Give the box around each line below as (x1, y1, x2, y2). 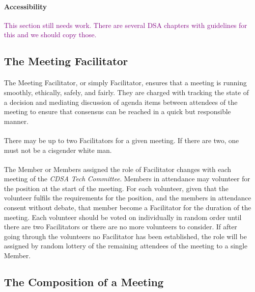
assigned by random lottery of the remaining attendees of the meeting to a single (4, 241, 248, 251)
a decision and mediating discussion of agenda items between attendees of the (4, 97, 238, 107)
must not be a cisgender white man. (4, 145, 112, 155)
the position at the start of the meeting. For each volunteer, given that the (4, 183, 229, 193)
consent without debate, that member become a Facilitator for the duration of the (4, 202, 251, 213)
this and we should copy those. (4, 29, 97, 40)
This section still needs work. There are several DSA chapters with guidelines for (4, 20, 247, 30)
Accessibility (4, 1, 47, 11)
